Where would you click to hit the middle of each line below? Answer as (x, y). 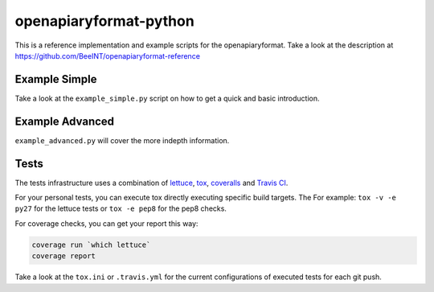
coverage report (64, 256)
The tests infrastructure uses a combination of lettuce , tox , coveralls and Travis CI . (151, 183)
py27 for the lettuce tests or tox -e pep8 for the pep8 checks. (121, 208)
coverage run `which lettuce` (91, 245)
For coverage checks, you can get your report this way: (106, 223)
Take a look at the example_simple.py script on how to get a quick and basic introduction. (168, 98)
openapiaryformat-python (104, 21)
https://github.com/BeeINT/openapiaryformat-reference (108, 56)
